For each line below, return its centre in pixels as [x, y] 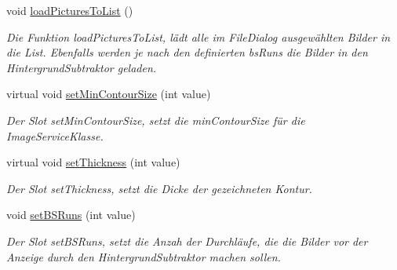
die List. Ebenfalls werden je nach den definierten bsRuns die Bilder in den [187, 52]
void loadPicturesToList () [70, 10]
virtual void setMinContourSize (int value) [109, 94]
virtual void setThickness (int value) [93, 162]
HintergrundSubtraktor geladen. [82, 67]
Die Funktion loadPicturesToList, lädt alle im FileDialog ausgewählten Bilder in [198, 36]
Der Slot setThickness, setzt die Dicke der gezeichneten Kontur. [159, 188]
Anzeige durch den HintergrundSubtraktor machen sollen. [144, 256]
